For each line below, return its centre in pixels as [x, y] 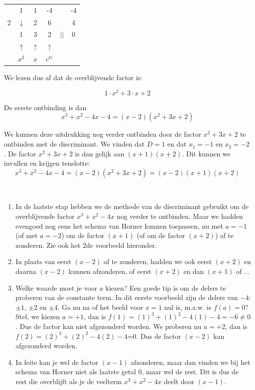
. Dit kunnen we [206, 153]
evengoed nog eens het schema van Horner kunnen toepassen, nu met [119, 225]
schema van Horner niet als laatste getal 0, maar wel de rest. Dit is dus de [127, 372]
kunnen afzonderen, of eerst [110, 271]
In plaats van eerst [43, 261]
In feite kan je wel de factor [57, 362]
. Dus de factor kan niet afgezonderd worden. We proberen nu [108, 326]
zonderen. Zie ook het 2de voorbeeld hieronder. [86, 245]
